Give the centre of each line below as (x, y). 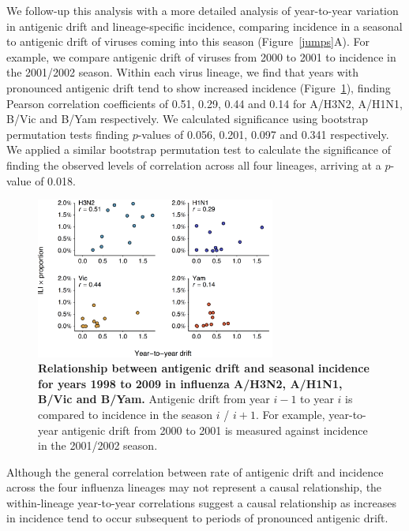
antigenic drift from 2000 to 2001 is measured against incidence (215, 430)
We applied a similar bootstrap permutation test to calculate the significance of (199, 150)
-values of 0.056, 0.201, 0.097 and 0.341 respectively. (263, 134)
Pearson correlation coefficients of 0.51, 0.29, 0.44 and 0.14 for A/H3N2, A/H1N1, (204, 103)
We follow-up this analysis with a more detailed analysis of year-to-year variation (203, 10)
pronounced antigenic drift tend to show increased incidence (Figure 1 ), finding (199, 87)
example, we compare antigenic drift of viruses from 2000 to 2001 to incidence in (201, 56)
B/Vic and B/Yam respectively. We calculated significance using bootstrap (188, 119)
